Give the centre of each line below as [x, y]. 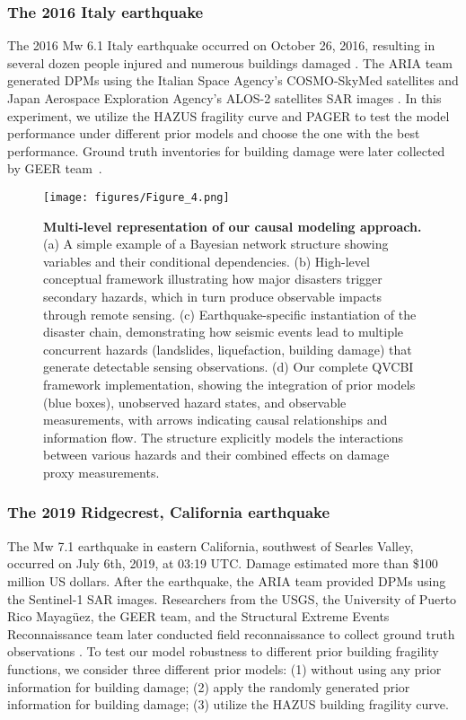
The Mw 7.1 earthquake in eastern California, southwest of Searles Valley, [211, 545]
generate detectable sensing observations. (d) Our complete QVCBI [229, 367]
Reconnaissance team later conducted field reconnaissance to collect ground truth [231, 633]
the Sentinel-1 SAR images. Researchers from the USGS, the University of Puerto [232, 598]
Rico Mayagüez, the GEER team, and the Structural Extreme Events [198, 616]
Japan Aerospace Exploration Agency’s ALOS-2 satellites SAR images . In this [224, 98]
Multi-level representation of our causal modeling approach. [233, 226]
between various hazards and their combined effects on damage [216, 455]
